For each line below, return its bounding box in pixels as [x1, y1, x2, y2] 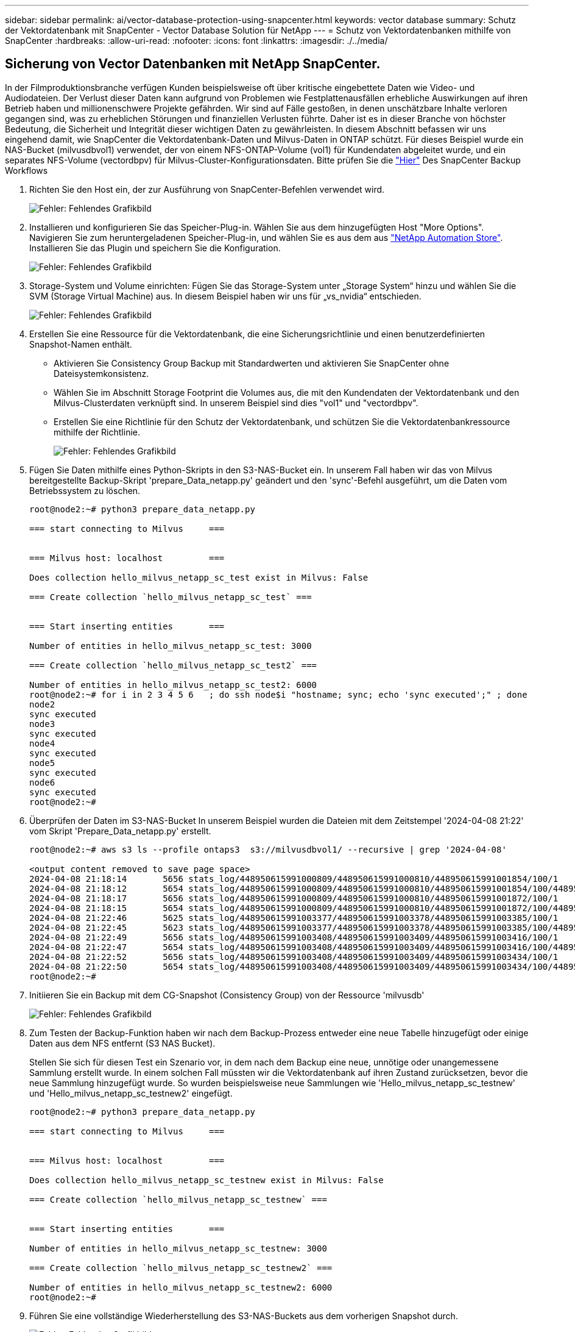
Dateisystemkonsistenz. [54, 368, 149, 379]
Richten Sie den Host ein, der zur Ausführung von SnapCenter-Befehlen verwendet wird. [29, 184, 385, 195]
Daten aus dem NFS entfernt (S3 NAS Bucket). [29, 1037, 216, 1048]
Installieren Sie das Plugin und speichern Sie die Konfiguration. [29, 242, 281, 253]
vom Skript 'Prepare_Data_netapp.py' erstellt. [29, 825, 211, 836]
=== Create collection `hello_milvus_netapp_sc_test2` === [29, 660, 317, 670]
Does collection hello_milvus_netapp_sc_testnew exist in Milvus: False [29, 1175, 384, 1185]
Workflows [5, 165, 48, 176]
